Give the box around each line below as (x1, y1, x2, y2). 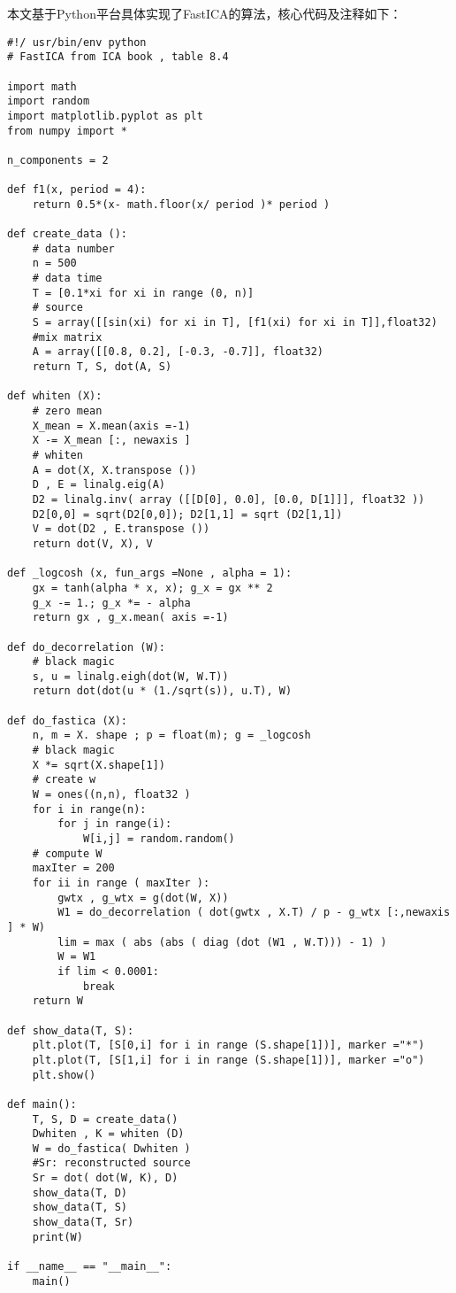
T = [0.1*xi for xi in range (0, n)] (32, 286, 255, 299)
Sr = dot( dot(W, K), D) (32, 1172, 179, 1185)
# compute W (32, 847, 103, 860)
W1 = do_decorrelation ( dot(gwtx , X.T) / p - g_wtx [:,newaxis (57, 906, 451, 919)
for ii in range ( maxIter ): (32, 877, 210, 889)
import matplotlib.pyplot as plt (7, 109, 203, 122)
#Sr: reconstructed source (32, 1157, 191, 1170)
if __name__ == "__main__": (7, 1260, 172, 1274)
